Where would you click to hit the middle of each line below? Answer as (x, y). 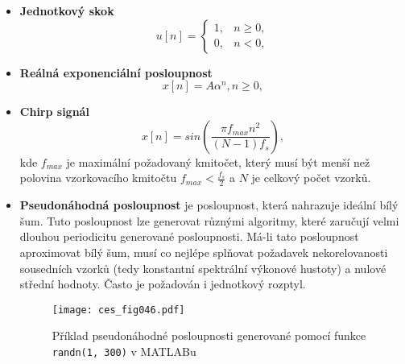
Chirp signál (54, 112)
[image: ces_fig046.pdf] (118, 310)
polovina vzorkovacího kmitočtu (98, 178)
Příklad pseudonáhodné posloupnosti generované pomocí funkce (209, 335)
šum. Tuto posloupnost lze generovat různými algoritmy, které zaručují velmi (209, 220)
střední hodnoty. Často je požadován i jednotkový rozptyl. (163, 284)
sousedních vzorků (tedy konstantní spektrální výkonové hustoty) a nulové (203, 268)
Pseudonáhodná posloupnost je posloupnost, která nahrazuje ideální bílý (209, 205)
